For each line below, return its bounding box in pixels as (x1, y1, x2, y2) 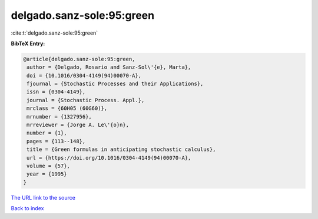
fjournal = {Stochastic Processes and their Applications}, (26, 80, 204, 87)
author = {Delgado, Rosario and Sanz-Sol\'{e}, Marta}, (26, 64, 191, 70)
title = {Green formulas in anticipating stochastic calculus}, (26, 146, 216, 153)
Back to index (11, 205, 44, 212)
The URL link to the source (11, 194, 76, 201)
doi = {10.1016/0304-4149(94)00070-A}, (26, 72, 141, 79)
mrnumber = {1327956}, (26, 113, 92, 120)
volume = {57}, (26, 163, 71, 169)
